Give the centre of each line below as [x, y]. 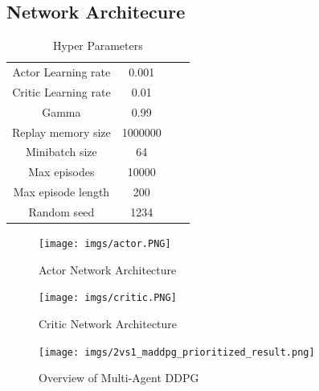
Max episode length [61, 192]
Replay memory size [61, 132]
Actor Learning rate [61, 72]
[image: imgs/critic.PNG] [108, 298]
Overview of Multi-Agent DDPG [119, 378]
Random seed [61, 211]
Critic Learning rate [61, 91]
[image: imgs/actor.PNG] [105, 244]
